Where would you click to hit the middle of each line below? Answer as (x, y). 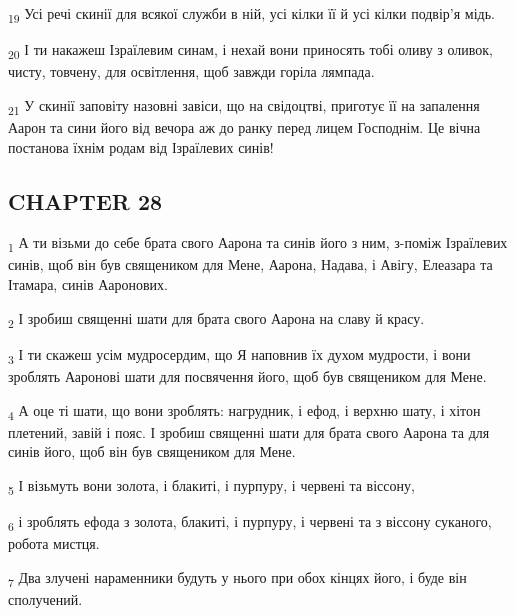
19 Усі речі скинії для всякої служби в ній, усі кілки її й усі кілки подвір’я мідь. (251, 14)
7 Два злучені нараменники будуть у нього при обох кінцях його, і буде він (237, 578)
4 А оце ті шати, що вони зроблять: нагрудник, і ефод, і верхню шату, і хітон (244, 411)
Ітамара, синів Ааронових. (88, 284)
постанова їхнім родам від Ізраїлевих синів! (141, 146)
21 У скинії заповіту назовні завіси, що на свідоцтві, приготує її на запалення (244, 106)
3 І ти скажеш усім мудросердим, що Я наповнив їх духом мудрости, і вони (239, 355)
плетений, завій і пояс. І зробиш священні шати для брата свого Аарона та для (249, 431)
